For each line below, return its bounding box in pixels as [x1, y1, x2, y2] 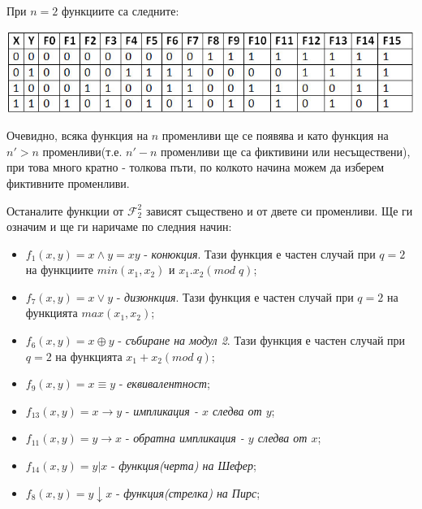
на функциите [25, 261, 93, 278]
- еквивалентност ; [118, 375, 210, 392]
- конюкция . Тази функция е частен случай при [144, 245, 376, 262]
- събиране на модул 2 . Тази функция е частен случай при [118, 332, 406, 349]
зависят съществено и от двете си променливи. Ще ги [145, 202, 413, 219]
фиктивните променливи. [6, 174, 130, 191]
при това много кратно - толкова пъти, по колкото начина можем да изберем [6, 159, 385, 176]
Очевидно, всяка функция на [6, 127, 149, 144]
